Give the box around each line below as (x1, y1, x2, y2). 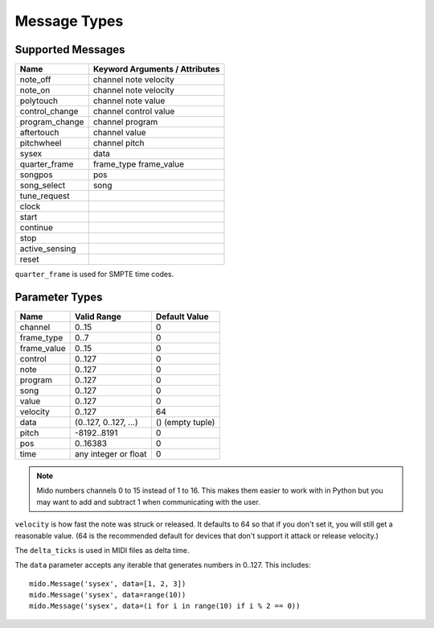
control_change (19, 105, 79, 117)
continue (19, 222, 54, 233)
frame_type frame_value (92, 159, 185, 170)
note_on (19, 85, 51, 96)
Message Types (14, 12, 124, 30)
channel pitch (92, 138, 145, 149)
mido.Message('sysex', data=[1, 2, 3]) (29, 579, 186, 588)
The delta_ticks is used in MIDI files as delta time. (14, 545, 190, 555)
